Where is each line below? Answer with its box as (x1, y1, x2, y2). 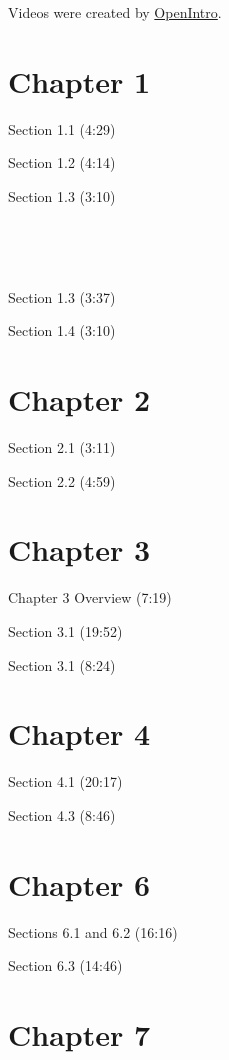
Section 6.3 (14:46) (8, 955, 123, 976)
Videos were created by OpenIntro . (8, 2, 222, 22)
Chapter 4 (8, 713, 151, 754)
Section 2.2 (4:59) (8, 470, 116, 491)
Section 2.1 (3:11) (8, 437, 116, 457)
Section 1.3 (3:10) (8, 185, 116, 206)
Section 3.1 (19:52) (8, 620, 123, 641)
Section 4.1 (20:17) (8, 771, 123, 792)
